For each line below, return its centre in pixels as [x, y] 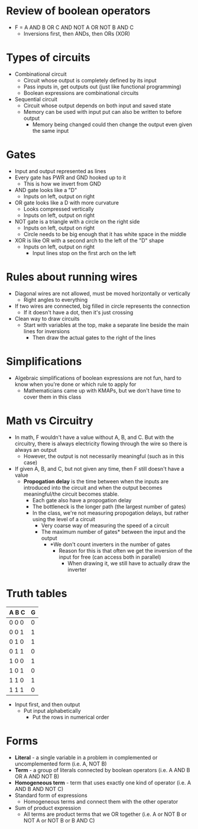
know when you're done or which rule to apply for [75, 384]
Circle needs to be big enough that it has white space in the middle [105, 234]
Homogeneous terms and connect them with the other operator [101, 801]
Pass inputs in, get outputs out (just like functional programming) [102, 87]
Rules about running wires [72, 277]
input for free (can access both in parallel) [110, 557]
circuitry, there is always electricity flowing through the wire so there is [101, 444]
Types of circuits [48, 58]
